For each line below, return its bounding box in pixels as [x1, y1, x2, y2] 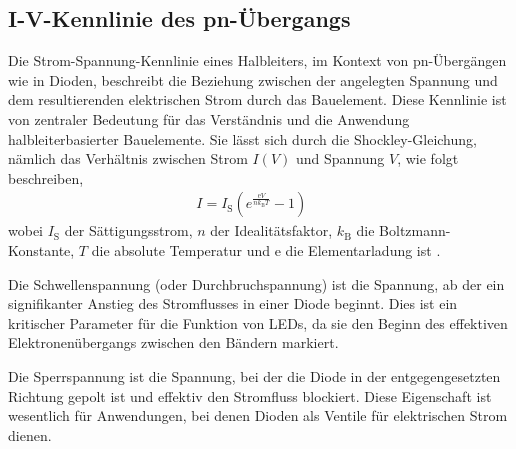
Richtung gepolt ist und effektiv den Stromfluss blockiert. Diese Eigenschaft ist [8, 385, 492, 406]
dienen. [8, 424, 52, 445]
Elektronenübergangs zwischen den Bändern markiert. [8, 332, 339, 353]
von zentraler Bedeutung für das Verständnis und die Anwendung [8, 108, 410, 129]
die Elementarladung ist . [285, 239, 441, 260]
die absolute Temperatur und [91, 239, 270, 260]
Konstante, [8, 239, 75, 260]
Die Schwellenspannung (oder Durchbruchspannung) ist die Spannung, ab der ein [8, 273, 505, 294]
